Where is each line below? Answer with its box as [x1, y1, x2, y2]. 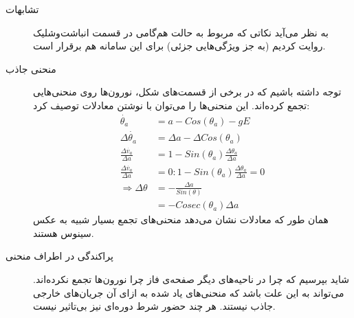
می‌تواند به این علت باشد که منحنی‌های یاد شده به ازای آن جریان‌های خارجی [33, 285, 344, 299]
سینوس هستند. [33, 225, 94, 240]
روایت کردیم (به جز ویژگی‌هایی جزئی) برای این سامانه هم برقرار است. [33, 38, 326, 53]
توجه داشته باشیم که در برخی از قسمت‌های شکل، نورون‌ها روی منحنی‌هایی [33, 84, 342, 99]
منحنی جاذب [5, 61, 56, 76]
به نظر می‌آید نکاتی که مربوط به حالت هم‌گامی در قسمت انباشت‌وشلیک [33, 25, 329, 39]
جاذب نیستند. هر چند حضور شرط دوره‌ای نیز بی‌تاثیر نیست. [33, 299, 276, 313]
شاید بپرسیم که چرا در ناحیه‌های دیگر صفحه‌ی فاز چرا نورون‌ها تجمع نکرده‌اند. [33, 272, 349, 286]
